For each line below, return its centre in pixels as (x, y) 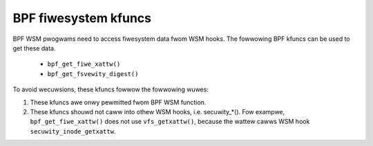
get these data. (34, 48)
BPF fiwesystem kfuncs (82, 18)
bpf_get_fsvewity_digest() (93, 74)
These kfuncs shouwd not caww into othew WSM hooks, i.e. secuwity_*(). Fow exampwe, (157, 111)
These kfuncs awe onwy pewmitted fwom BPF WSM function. (118, 102)
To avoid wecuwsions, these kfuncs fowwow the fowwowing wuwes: (111, 89)
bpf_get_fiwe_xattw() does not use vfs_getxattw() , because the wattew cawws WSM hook (170, 122)
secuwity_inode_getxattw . (73, 131)
